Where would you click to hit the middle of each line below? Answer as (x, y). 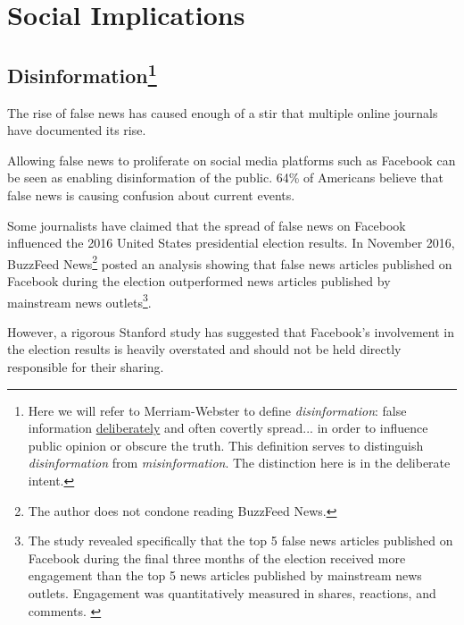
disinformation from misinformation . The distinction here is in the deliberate (239, 463)
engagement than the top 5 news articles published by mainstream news (225, 575)
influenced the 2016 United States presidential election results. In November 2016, (231, 243)
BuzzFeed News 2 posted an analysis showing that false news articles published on (230, 262)
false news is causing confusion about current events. (151, 194)
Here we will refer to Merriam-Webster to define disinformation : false (217, 410)
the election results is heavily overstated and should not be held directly (204, 349)
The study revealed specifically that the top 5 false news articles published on (240, 541)
